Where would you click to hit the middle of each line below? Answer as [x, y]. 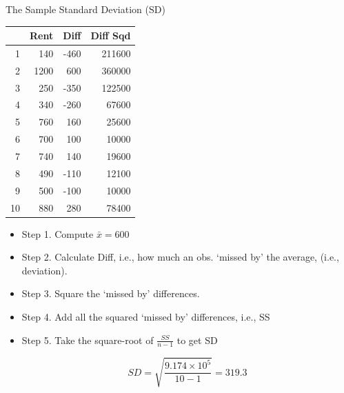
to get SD [197, 340]
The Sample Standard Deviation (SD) [85, 9]
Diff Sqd [111, 36]
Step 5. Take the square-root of [88, 340]
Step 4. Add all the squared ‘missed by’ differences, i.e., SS [146, 316]
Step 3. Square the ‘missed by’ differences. [111, 293]
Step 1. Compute [58, 233]
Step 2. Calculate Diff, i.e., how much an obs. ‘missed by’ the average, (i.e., [180, 257]
